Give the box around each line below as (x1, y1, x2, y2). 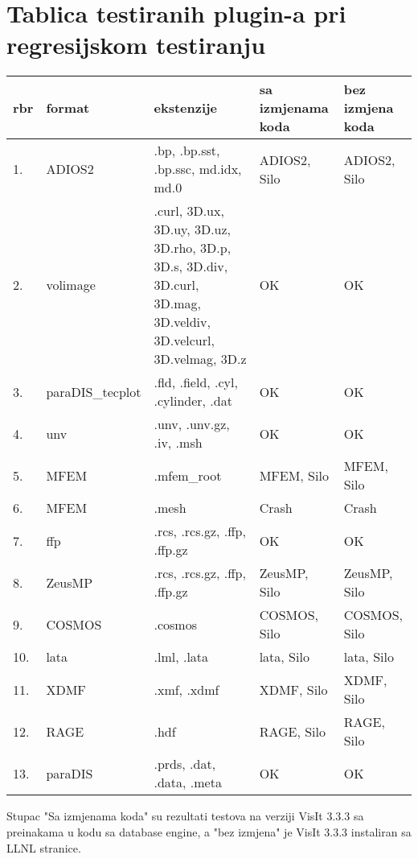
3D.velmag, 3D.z (154, 349, 247, 369)
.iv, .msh (154, 433, 203, 452)
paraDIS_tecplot (46, 382, 141, 401)
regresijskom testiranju (6, 28, 266, 61)
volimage (46, 275, 96, 295)
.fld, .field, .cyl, (154, 373, 238, 392)
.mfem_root (154, 465, 222, 485)
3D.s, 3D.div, (154, 257, 228, 276)
